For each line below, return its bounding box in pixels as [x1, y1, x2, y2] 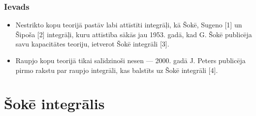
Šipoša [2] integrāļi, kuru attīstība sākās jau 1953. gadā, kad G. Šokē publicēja [15, 29, 252, 39]
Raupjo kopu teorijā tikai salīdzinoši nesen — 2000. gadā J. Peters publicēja [15, 55, 246, 65]
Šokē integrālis [4, 93, 105, 114]
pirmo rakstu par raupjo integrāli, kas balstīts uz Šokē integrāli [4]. [15, 65, 218, 75]
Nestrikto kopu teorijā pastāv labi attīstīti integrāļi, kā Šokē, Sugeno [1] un [15, 20, 242, 30]
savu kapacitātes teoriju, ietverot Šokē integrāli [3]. [15, 39, 169, 49]
